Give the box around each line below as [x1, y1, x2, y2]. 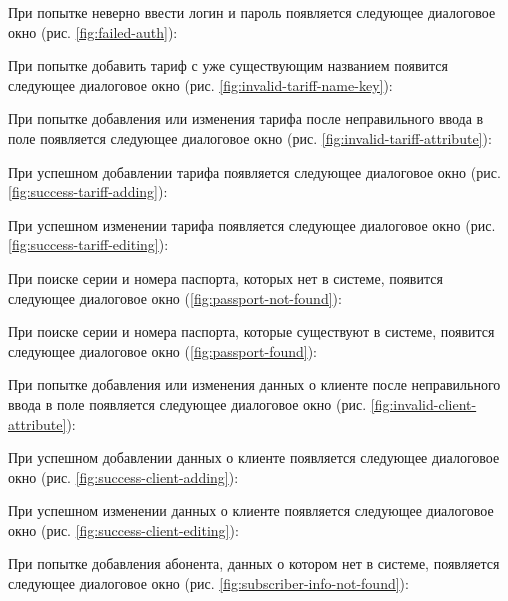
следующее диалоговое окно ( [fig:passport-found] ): [8, 340, 318, 361]
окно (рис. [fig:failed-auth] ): [8, 21, 178, 42]
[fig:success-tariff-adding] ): [8, 181, 168, 202]
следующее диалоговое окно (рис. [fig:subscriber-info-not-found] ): [8, 573, 409, 594]
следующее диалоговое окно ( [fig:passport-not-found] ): [8, 287, 342, 308]
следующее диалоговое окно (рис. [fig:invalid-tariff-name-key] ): [8, 74, 393, 95]
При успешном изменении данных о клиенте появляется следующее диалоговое [8, 500, 494, 521]
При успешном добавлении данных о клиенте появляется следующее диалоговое [8, 447, 500, 468]
